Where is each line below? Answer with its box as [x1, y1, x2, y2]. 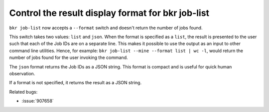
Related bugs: [9, 89, 38, 95]
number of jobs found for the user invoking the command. [9, 55, 128, 60]
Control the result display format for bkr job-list [9, 7, 209, 18]
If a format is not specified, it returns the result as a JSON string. [9, 80, 142, 86]
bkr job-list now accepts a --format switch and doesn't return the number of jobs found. [9, 25, 203, 31]
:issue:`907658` [21, 98, 54, 104]
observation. [9, 70, 35, 76]
